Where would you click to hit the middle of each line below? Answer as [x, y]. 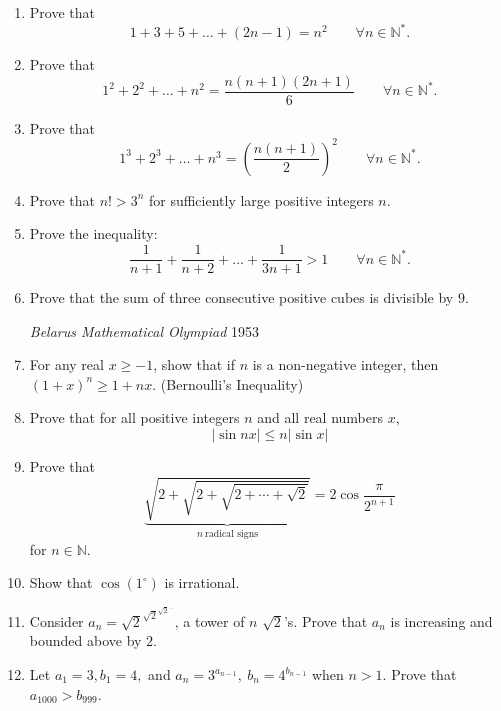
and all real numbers [320, 417]
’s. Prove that [325, 620]
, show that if [194, 364]
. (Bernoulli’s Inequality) [228, 383]
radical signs [231, 534]
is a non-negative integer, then [345, 364]
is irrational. [202, 582]
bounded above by [85, 640]
